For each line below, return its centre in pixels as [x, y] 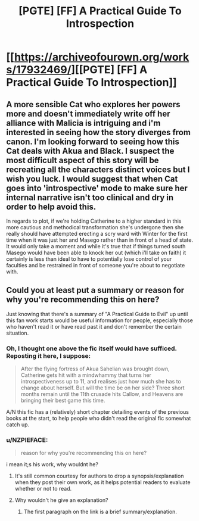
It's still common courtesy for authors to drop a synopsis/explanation [99, 476]
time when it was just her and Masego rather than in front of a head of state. [100, 240]
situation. [18, 333]
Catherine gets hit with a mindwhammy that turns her [86, 375]
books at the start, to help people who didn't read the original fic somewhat [99, 419]
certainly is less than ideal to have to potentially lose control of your [89, 259]
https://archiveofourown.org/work [102, 57]
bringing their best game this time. [63, 401]
